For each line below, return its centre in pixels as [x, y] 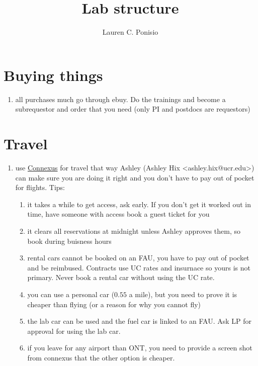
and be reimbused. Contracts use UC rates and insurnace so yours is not [139, 267]
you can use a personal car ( [71, 294]
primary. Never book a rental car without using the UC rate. [121, 277]
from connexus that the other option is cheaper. [101, 357]
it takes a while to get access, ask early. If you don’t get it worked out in [139, 204]
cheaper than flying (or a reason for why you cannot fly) [114, 304]
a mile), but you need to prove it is [183, 294]
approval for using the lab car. [74, 331]
